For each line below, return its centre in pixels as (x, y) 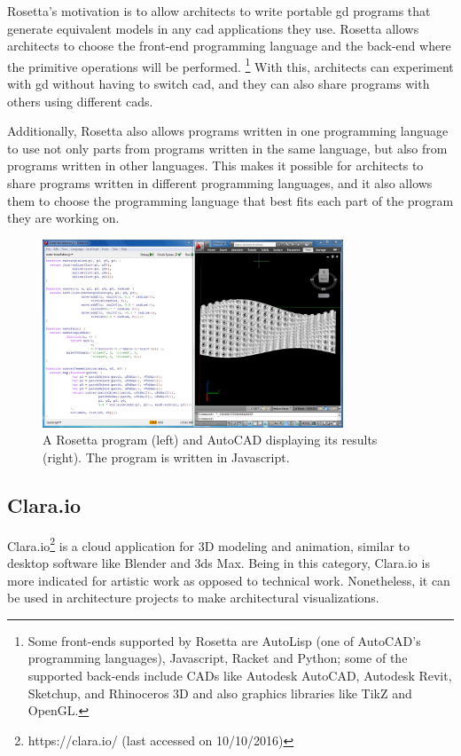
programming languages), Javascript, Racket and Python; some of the (218, 658)
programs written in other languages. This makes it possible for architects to (215, 165)
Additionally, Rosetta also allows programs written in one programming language (228, 131)
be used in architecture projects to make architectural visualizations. (193, 598)
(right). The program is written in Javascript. (166, 457)
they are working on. (63, 218)
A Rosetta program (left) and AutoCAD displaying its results (210, 440)
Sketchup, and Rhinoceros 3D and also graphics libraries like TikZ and (220, 693)
